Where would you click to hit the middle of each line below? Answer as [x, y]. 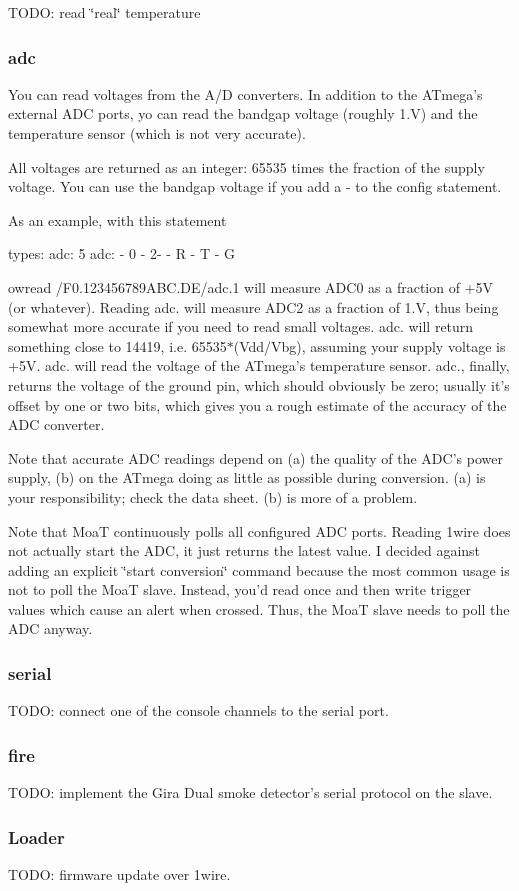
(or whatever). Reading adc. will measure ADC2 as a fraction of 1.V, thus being [253, 306]
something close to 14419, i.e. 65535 [117, 345]
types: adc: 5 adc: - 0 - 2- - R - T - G [122, 253]
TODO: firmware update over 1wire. [119, 873]
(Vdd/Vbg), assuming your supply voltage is [369, 345]
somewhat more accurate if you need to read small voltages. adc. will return [241, 326]
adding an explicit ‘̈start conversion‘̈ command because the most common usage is [259, 569]
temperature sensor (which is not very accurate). [157, 133]
